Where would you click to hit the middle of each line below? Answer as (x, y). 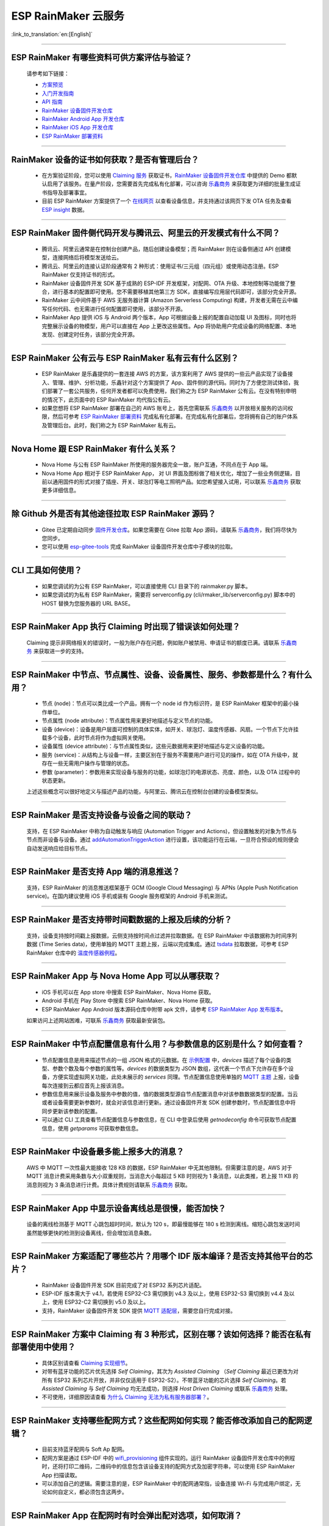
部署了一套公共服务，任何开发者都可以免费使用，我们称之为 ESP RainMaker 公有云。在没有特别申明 (172, 391)
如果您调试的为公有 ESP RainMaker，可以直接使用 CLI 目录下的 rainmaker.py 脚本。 (146, 586)
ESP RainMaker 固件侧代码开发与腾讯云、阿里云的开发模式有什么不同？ (146, 233)
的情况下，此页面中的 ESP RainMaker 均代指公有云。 (108, 399)
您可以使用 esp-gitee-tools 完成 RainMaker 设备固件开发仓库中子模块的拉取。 (139, 547)
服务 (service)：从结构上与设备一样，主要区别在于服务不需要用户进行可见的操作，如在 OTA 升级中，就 (170, 754)
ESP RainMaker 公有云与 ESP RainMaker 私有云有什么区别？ (125, 358)
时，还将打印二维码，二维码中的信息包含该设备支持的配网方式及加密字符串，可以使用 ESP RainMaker (168, 1466)
